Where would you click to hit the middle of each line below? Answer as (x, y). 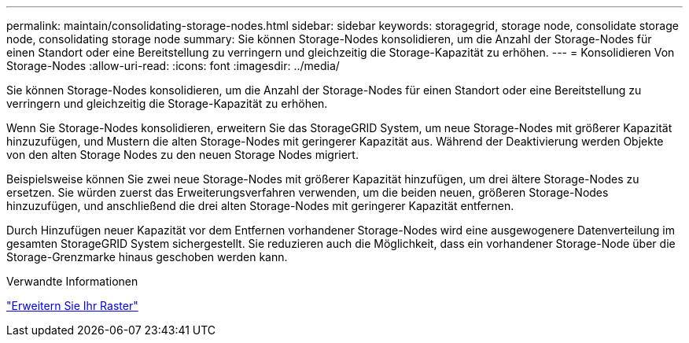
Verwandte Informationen (72, 281)
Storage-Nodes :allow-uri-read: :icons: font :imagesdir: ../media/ (173, 66)
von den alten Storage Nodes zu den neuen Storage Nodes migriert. (182, 155)
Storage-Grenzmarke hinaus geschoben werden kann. (147, 257)
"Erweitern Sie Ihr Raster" (72, 306)
